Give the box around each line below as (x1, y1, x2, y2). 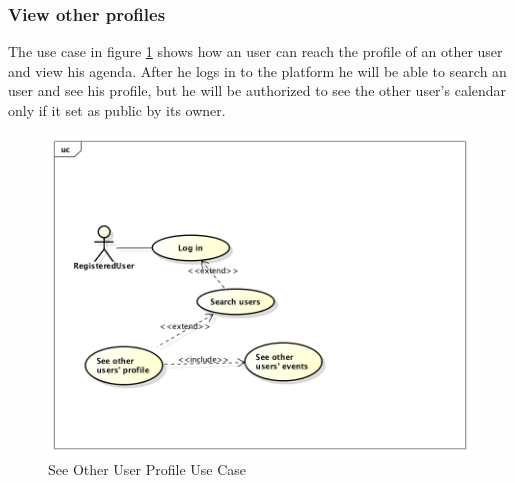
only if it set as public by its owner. (8, 100, 226, 120)
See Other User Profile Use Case (48, 459, 247, 480)
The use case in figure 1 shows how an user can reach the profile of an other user (8, 41, 503, 62)
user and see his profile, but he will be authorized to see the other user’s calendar (8, 80, 507, 101)
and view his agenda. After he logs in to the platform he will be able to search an (8, 60, 507, 81)
